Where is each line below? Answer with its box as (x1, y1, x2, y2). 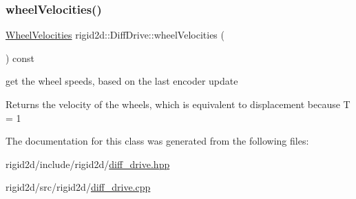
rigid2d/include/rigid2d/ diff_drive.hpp (6, 156, 170, 171)
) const (6, 50, 35, 65)
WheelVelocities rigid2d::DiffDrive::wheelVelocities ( (6, 28, 224, 42)
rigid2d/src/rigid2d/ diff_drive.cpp (6, 180, 151, 194)
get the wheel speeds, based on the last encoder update (6, 74, 238, 88)
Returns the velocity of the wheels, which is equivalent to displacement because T (6, 97, 350, 111)
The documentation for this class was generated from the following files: (6, 134, 309, 148)
